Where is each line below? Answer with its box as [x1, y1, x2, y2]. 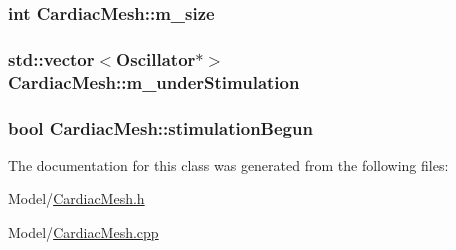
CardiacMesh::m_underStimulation [8, 69, 300, 94]
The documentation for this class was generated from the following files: [8, 154, 449, 175]
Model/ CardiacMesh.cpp [8, 222, 159, 243]
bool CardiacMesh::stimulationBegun [8, 115, 313, 140]
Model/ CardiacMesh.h [8, 188, 145, 209]
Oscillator [116, 46, 196, 71]
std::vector [8, 46, 95, 71]
